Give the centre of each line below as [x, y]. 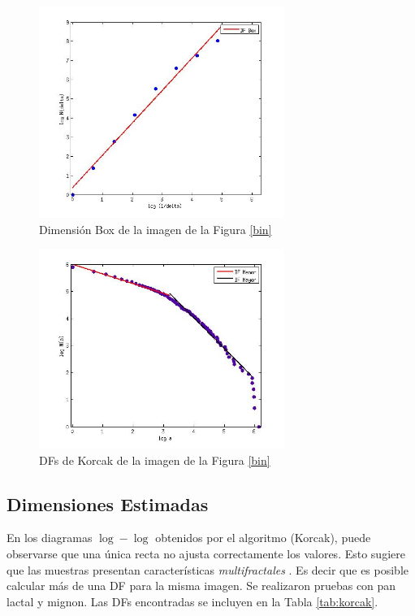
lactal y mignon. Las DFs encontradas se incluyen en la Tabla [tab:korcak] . [192, 601]
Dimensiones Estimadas [108, 503]
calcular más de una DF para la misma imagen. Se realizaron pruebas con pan [201, 586]
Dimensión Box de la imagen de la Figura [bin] [156, 229]
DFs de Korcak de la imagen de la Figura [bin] [155, 460]
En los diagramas [50, 538]
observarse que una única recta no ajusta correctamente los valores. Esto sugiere [206, 554]
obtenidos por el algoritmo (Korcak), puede [263, 538]
